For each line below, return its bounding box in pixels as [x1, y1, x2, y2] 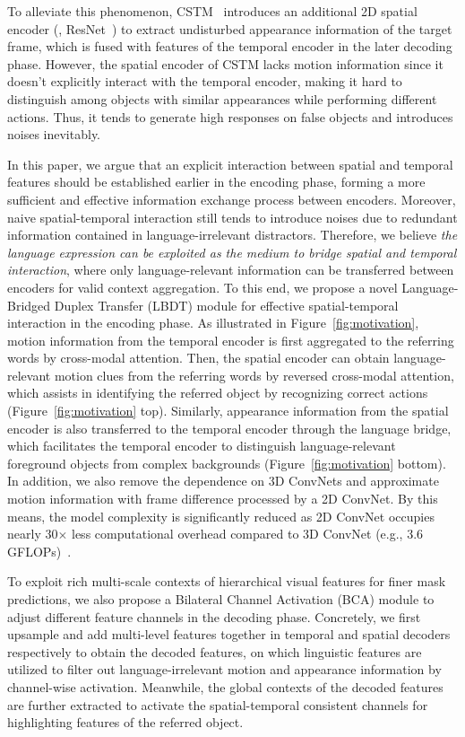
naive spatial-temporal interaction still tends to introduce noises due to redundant [7, 207, 458, 226]
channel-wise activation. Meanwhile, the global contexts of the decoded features [7, 677, 443, 696]
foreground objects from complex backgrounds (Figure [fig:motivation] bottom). [7, 453, 446, 472]
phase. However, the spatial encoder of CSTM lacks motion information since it [7, 54, 443, 73]
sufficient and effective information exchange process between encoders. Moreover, [7, 189, 456, 208]
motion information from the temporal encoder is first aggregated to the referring [7, 330, 454, 349]
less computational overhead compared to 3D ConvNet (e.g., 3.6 [72, 524, 424, 543]
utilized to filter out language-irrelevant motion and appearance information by [7, 660, 442, 679]
